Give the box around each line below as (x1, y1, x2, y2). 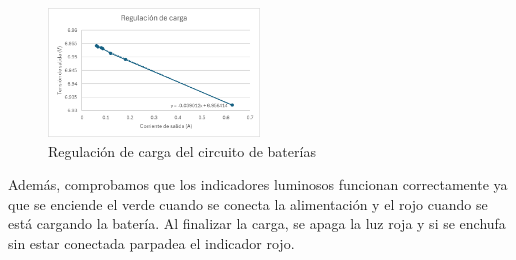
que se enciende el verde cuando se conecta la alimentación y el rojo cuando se (8, 193, 488, 214)
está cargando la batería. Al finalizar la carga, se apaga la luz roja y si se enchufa (8, 213, 506, 234)
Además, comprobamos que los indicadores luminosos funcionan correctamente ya (8, 174, 508, 195)
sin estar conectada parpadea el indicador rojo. (8, 232, 295, 253)
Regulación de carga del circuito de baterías (48, 140, 316, 161)
